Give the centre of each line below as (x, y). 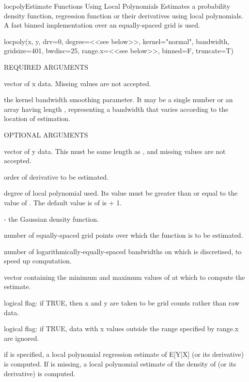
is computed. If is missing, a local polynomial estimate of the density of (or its (120, 364)
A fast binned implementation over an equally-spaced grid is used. (102, 25)
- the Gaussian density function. (51, 219)
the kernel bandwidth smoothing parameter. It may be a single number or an (118, 99)
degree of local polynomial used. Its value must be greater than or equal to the (121, 193)
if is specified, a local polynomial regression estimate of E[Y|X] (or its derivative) (124, 354)
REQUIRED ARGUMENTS (46, 67)
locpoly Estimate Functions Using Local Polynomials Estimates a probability (117, 6)
